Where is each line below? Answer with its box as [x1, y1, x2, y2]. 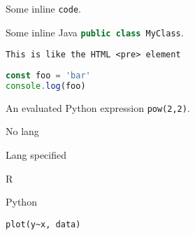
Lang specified [6, 147, 66, 162]
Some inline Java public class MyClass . [6, 24, 184, 39]
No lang [6, 124, 39, 138]
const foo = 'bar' [6, 70, 91, 80]
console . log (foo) [6, 80, 86, 91]
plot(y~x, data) [6, 219, 81, 229]
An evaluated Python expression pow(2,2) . [6, 100, 190, 115]
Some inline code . [6, 1, 81, 15]
